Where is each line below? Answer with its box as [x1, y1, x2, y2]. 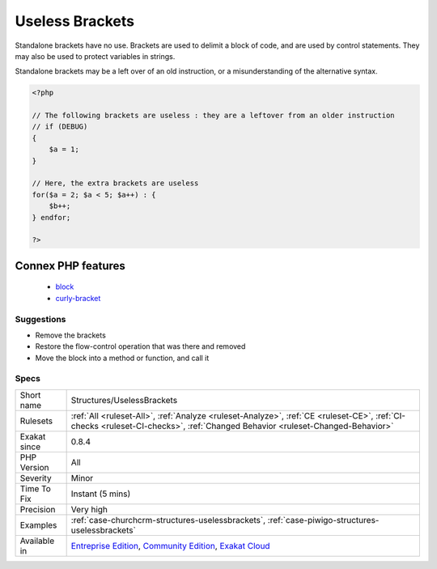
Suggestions [15, 313, 66, 325]
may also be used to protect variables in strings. [15, 51, 176, 61]
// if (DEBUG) [32, 122, 88, 131]
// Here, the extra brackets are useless [32, 179, 199, 188]
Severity [19, 472, 52, 483]
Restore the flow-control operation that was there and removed [35, 342, 246, 351]
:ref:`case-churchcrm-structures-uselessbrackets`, [70, 514, 266, 525]
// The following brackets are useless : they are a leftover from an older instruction [32, 111, 396, 121]
